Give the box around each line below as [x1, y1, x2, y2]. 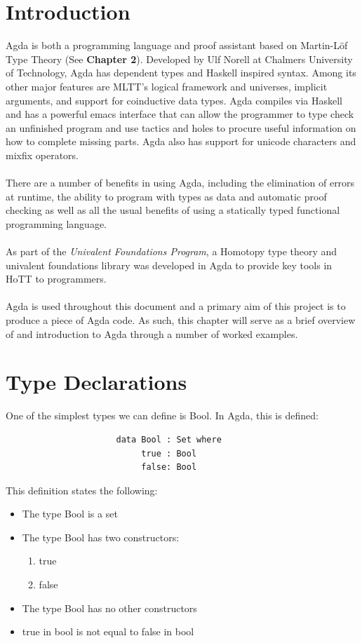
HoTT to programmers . [6, 271, 107, 286]
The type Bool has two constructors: [22, 529, 180, 544]
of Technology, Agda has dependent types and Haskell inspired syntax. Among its [6, 65, 356, 80]
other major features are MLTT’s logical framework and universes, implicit [6, 79, 328, 93]
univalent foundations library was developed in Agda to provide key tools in [6, 257, 333, 272]
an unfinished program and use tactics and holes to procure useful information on [6, 120, 356, 135]
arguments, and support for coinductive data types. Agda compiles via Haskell [6, 93, 343, 107]
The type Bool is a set [22, 506, 118, 521]
